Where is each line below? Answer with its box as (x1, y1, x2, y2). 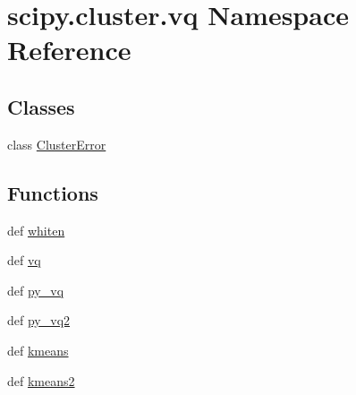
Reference (7, 31, 131, 68)
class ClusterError (7, 134, 106, 153)
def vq (7, 251, 41, 270)
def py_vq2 (7, 311, 71, 330)
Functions (7, 178, 98, 206)
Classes (7, 92, 75, 120)
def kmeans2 (7, 371, 75, 390)
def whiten (7, 220, 65, 239)
